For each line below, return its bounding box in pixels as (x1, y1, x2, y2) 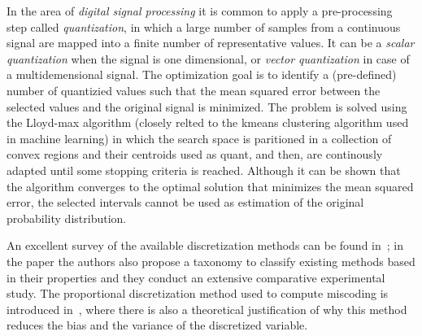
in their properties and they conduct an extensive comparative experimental (7, 268, 385, 286)
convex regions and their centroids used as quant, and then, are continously (7, 146, 383, 163)
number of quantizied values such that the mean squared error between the (7, 81, 381, 98)
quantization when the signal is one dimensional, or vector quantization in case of (7, 50, 410, 67)
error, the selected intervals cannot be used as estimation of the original (7, 194, 364, 211)
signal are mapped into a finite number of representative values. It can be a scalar (7, 34, 415, 51)
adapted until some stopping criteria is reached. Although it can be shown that (7, 161, 401, 178)
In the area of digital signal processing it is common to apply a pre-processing (7, 2, 393, 19)
